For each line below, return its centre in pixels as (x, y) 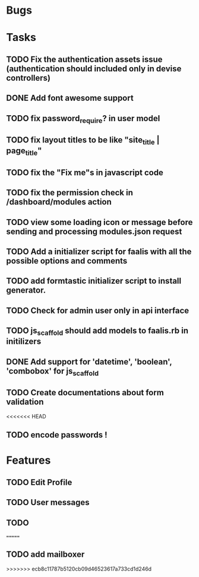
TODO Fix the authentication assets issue (84, 59)
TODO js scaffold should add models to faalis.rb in (97, 332)
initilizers (24, 342)
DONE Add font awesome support (70, 98)
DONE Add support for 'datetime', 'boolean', (89, 362)
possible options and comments (67, 261)
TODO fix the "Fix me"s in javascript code (85, 172)
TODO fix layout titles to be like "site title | (83, 141)
